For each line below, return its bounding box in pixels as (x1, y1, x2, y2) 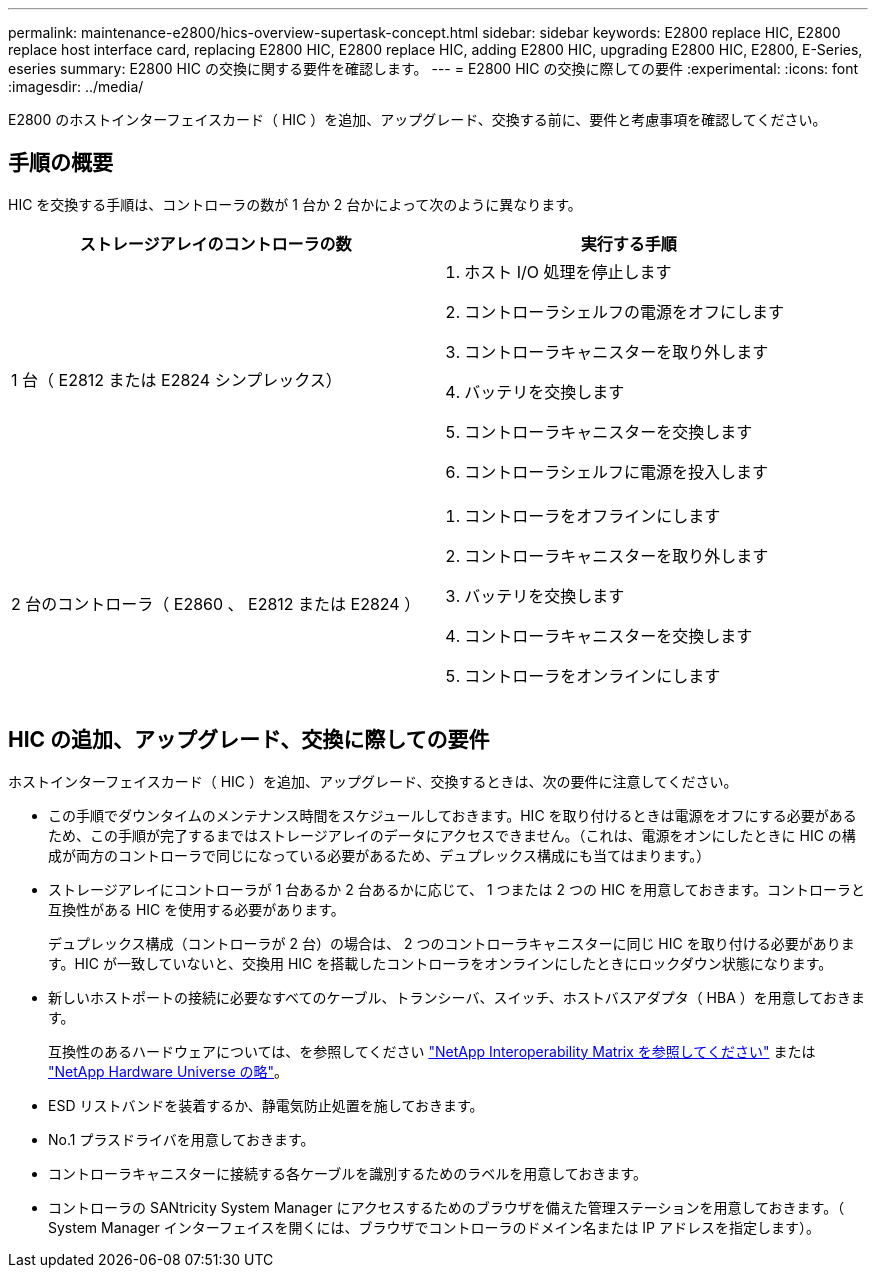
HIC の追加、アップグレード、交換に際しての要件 (8, 727, 490, 753)
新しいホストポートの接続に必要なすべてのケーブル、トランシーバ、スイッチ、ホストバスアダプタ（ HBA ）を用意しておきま (48, 988, 865, 1006)
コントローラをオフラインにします (464, 505, 721, 526)
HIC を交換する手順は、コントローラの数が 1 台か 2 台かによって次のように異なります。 (8, 195, 582, 213)
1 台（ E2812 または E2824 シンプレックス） (11, 369, 342, 390)
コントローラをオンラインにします (464, 665, 721, 686)
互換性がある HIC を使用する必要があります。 (48, 900, 345, 918)
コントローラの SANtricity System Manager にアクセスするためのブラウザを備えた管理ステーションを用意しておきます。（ (48, 1198, 845, 1216)
